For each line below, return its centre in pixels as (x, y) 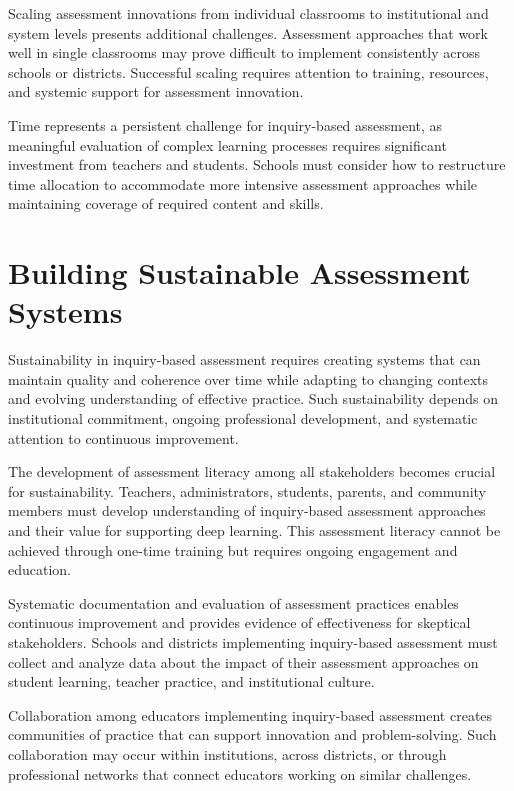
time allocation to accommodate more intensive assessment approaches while (243, 183)
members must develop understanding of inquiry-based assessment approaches (247, 510)
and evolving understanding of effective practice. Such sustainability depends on (253, 398)
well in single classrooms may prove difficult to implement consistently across (244, 52)
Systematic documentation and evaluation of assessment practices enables (233, 602)
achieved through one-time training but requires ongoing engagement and (233, 549)
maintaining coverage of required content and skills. (166, 203)
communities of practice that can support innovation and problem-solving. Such (252, 734)
